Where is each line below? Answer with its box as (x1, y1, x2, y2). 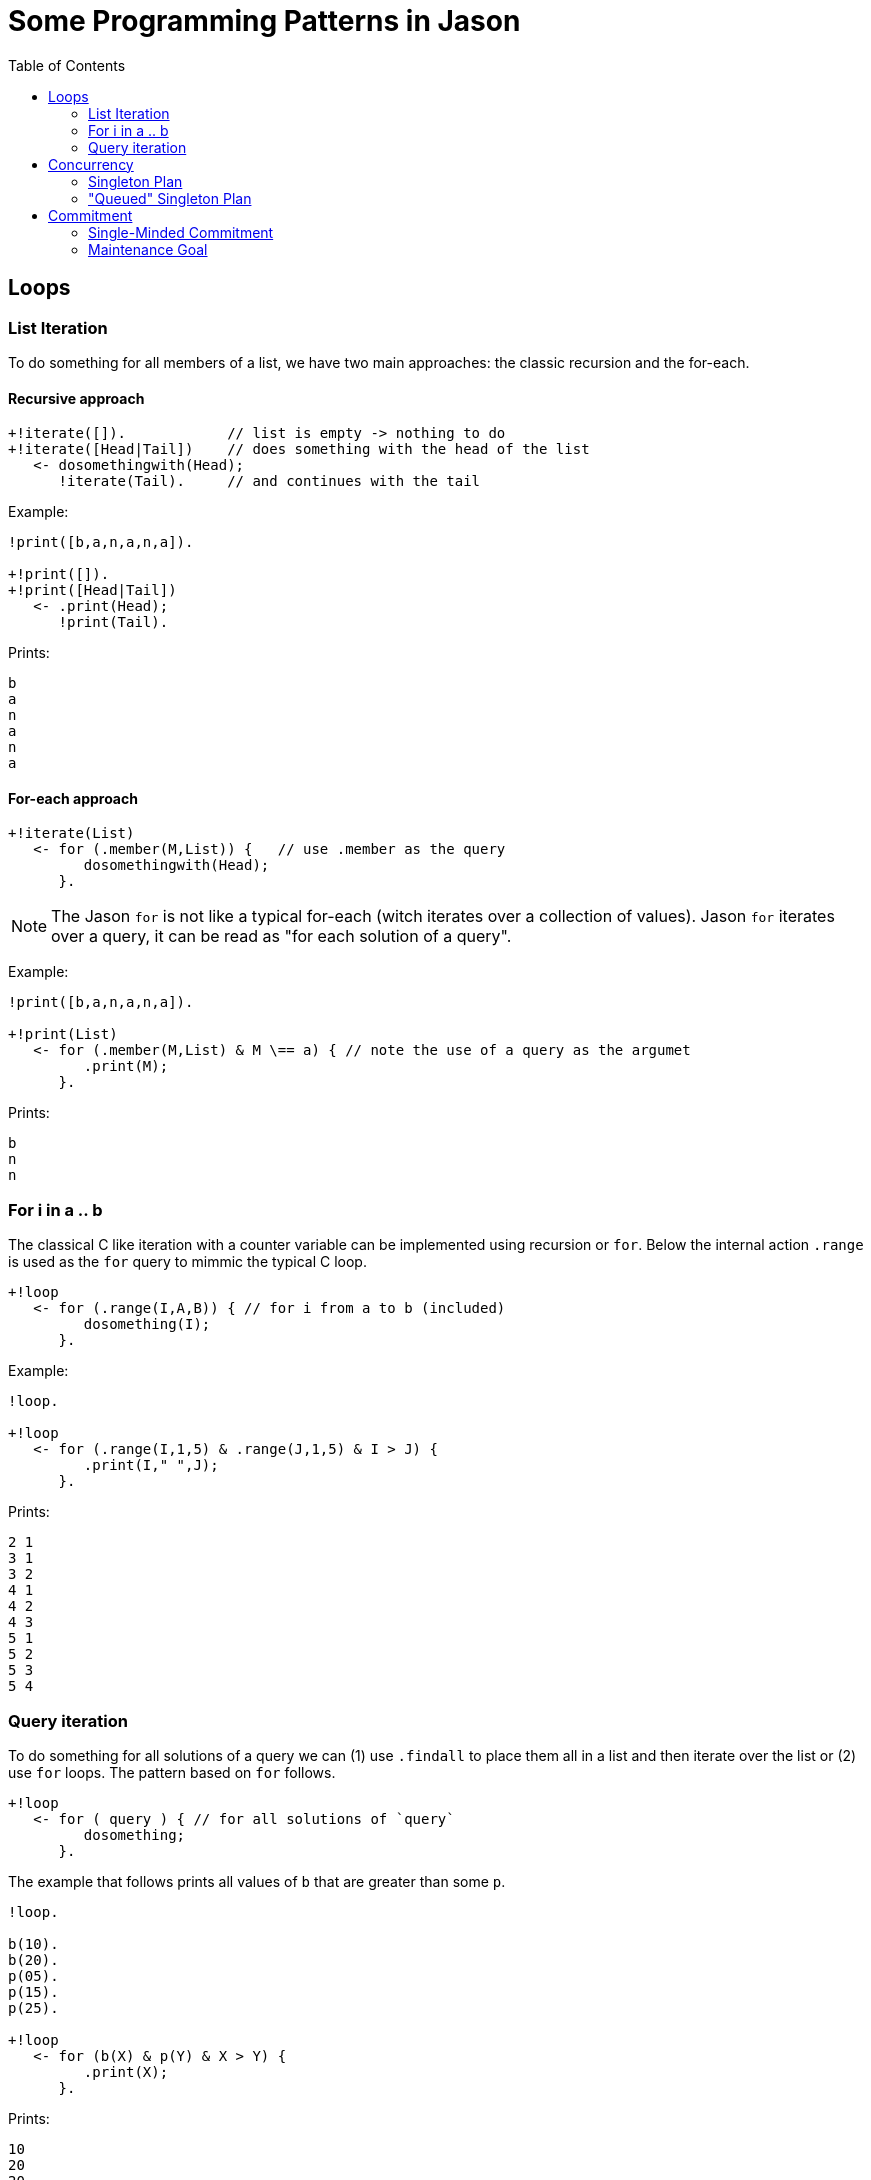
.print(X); (83, 2063, 169, 2080)
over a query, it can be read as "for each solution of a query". (51, 926, 512, 947)
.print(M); (83, 1058, 169, 1075)
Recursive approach (8, 389, 145, 407)
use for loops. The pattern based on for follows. (8, 1763, 336, 1781)
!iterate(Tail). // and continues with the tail (58, 473, 481, 490)
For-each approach (8, 789, 138, 807)
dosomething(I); (83, 1316, 211, 1333)
